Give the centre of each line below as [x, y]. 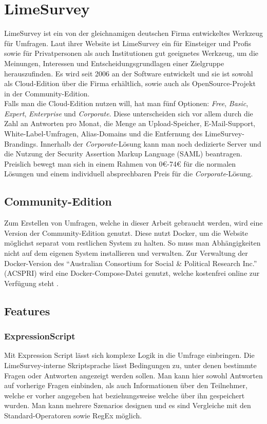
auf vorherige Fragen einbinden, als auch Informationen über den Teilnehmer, [126, 385]
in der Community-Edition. [47, 93]
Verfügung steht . [31, 283]
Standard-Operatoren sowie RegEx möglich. [73, 415]
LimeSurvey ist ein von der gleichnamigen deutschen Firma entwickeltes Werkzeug [133, 33]
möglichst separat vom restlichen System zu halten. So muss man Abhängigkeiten [132, 243]
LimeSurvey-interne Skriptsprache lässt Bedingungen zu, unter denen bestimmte [130, 365]
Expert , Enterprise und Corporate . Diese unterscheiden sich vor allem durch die [129, 113]
